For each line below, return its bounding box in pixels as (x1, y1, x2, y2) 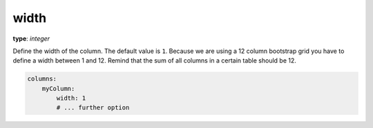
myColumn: (41, 85, 75, 92)
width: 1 (56, 94, 86, 103)
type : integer (12, 34, 50, 43)
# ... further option (56, 104, 130, 111)
